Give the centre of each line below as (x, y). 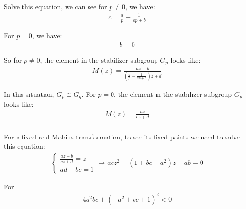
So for (13, 59)
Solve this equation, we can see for (56, 6)
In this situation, (29, 94)
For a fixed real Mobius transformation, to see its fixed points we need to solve (122, 136)
